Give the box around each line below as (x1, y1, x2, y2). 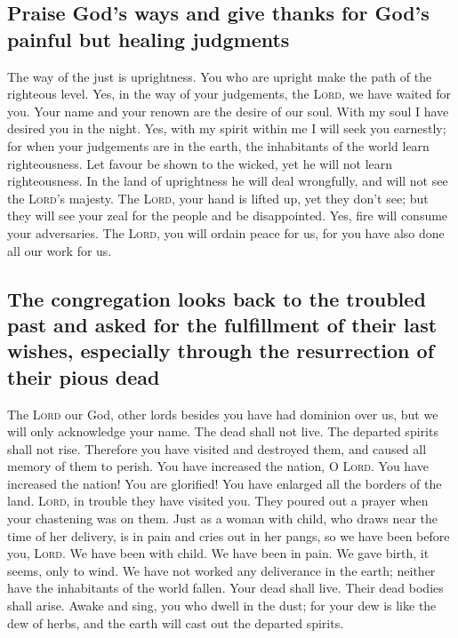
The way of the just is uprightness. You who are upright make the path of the (7, 67, 432, 85)
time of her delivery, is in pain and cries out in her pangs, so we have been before (7, 526, 450, 545)
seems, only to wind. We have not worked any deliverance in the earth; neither (7, 561, 436, 579)
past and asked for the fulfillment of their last (7, 310, 438, 338)
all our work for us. (7, 241, 112, 259)
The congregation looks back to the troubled (7, 284, 426, 312)
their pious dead (7, 363, 160, 390)
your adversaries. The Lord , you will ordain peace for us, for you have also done (7, 223, 445, 242)
